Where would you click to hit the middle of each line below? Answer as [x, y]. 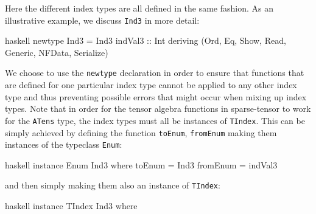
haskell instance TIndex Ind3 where [71, 206]
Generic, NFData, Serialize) [57, 52]
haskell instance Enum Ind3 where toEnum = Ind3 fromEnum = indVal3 [141, 164]
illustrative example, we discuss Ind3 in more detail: [102, 20]
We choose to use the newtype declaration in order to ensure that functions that [155, 73]
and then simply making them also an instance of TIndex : [113, 185]
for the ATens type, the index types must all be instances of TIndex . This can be [155, 120]
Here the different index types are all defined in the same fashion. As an [139, 8]
